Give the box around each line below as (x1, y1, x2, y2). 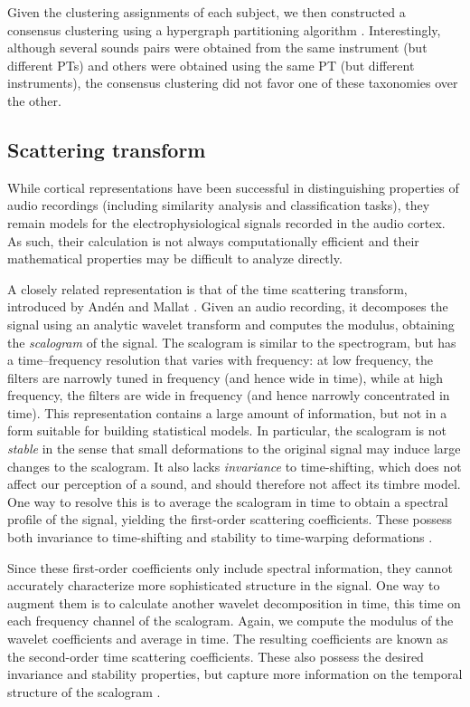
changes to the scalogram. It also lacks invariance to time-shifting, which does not (7, 456, 462, 475)
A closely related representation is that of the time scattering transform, (7, 279, 408, 298)
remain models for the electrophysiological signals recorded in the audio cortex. (7, 213, 446, 232)
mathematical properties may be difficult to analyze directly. (7, 249, 343, 268)
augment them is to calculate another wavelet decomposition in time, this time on (7, 593, 461, 612)
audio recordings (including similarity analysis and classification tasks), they (7, 196, 430, 215)
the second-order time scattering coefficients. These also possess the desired (7, 646, 424, 665)
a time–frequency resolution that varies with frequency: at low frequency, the (7, 350, 433, 369)
